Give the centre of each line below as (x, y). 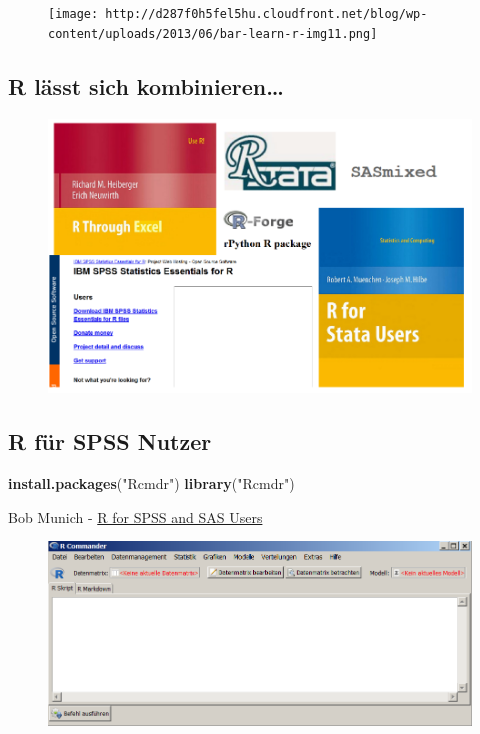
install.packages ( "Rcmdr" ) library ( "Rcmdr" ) (151, 482)
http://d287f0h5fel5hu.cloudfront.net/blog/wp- (266, 14)
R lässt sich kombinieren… (146, 85)
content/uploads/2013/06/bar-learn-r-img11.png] (213, 33)
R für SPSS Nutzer (110, 441)
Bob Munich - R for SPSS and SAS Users (135, 516)
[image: (73, 14)
